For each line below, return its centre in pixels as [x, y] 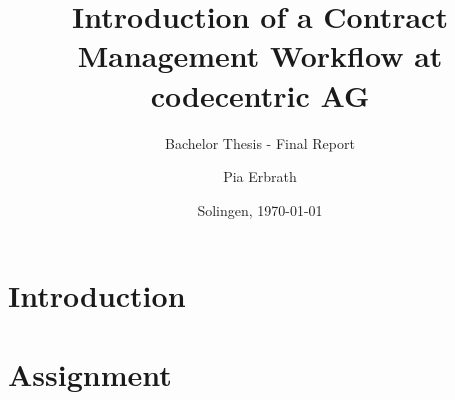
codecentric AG [260, 94]
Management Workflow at [260, 55]
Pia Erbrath [260, 176]
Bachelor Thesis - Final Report [260, 142]
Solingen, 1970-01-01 [260, 209]
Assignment [90, 373]
